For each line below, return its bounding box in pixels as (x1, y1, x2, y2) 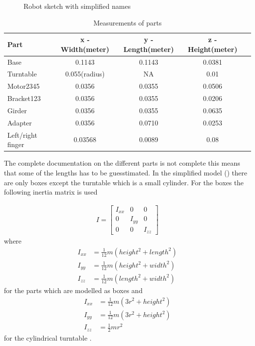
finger (7, 139, 25, 149)
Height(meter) (188, 44, 237, 54)
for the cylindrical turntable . (4, 332, 92, 343)
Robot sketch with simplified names (24, 1, 131, 11)
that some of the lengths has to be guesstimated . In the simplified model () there (4, 167, 247, 177)
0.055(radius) (65, 69, 105, 79)
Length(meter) (123, 44, 174, 54)
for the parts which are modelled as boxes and (4, 285, 143, 295)
